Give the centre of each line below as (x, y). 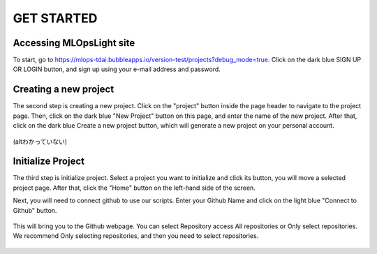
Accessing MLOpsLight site (74, 43)
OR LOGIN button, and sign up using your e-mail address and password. (117, 69)
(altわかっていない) (40, 141)
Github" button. (35, 210)
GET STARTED (55, 18)
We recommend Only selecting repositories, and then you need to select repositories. (136, 236)
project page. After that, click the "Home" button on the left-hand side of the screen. (134, 188)
